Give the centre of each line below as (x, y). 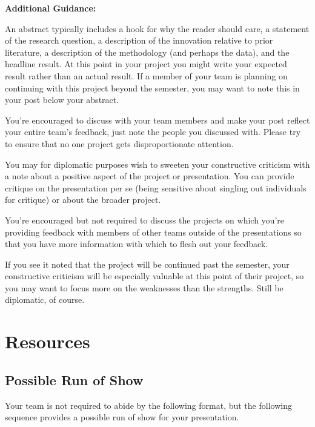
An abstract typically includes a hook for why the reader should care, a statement (157, 28)
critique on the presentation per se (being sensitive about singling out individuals (156, 187)
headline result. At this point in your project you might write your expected (146, 64)
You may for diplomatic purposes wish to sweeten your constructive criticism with (157, 164)
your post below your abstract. (62, 100)
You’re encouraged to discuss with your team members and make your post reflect (157, 120)
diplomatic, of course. (45, 300)
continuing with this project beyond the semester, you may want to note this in (152, 88)
